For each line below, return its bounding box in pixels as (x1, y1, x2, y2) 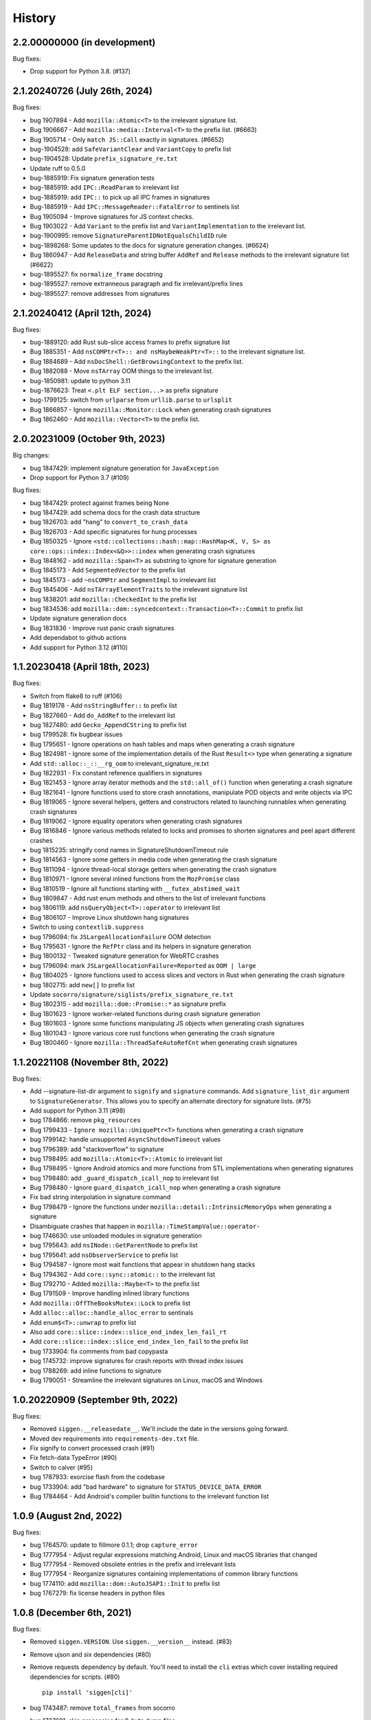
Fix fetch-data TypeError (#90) (30, 1454, 117, 1462)
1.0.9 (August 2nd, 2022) (12, 1510, 123, 1522)
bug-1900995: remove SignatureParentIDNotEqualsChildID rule (30, 231, 227, 240)
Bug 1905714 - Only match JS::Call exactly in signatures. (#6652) (30, 135, 225, 144)
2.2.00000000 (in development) (12, 36, 156, 48)
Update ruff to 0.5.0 (30, 164, 86, 172)
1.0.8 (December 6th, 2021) (12, 1607, 132, 1618)
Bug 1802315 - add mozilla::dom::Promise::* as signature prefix (30, 1000, 227, 1008)
